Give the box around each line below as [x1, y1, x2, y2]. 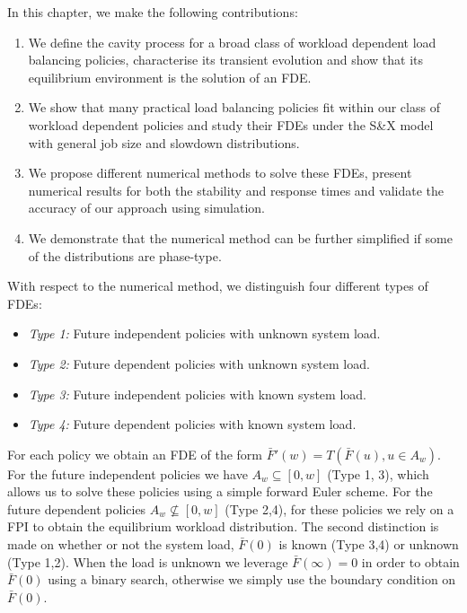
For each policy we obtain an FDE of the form [7, 444, 262, 463]
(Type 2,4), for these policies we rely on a [225, 499, 454, 518]
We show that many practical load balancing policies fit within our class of [28, 98, 440, 117]
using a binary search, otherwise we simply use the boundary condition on [48, 570, 456, 589]
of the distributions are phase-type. [28, 246, 222, 265]
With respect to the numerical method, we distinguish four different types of [7, 276, 428, 295]
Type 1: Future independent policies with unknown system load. [28, 324, 381, 343]
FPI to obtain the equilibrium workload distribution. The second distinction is [7, 517, 439, 536]
